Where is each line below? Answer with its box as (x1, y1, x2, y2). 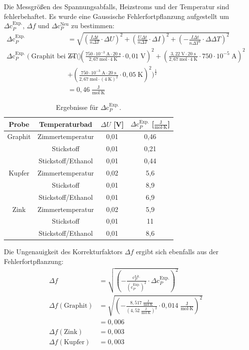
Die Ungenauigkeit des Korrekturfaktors (4, 246, 123, 257)
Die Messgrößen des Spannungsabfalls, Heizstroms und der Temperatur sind (4, 1, 229, 11)
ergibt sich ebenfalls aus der (136, 246, 218, 257)
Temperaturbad (39, 119, 93, 129)
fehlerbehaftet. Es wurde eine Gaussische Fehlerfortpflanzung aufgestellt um (4, 11, 229, 21)
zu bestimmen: (71, 20, 115, 31)
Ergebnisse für (56, 102, 98, 112)
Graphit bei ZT (31, 52, 77, 60)
